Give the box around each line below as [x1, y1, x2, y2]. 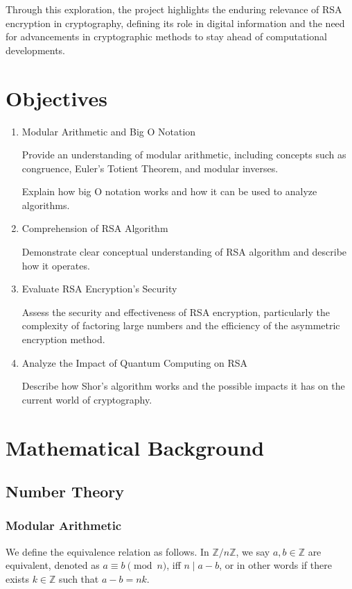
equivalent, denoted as [6, 558, 100, 572]
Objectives [6, 83, 107, 112]
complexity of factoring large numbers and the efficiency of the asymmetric [21, 318, 340, 333]
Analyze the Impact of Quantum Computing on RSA [21, 355, 248, 370]
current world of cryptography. [21, 392, 152, 406]
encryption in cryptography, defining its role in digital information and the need [6, 15, 345, 30]
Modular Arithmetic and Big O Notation [21, 124, 196, 138]
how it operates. [21, 258, 90, 272]
